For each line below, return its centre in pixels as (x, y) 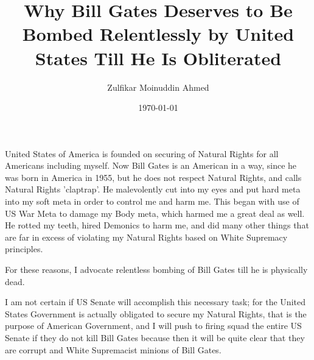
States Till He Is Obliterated (158, 58)
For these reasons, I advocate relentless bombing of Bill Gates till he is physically (156, 270)
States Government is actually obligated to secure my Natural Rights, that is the (156, 313)
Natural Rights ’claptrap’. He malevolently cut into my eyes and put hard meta (153, 189)
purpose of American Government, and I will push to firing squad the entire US (153, 326)
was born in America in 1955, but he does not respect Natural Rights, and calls (153, 177)
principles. (24, 249)
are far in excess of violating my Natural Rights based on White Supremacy (146, 237)
